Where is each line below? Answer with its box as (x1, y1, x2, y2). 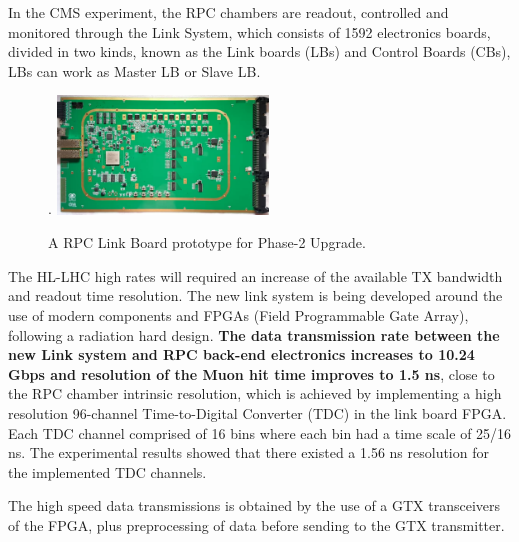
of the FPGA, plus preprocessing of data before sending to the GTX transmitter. (8, 514, 505, 535)
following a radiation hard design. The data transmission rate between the (8, 324, 500, 345)
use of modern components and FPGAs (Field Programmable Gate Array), (8, 305, 469, 325)
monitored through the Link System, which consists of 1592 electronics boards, (8, 21, 491, 42)
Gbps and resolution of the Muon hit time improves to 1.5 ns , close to (8, 363, 495, 384)
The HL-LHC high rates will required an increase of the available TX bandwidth (8, 265, 503, 286)
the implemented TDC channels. (8, 461, 207, 482)
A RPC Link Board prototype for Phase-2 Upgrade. (48, 232, 366, 253)
